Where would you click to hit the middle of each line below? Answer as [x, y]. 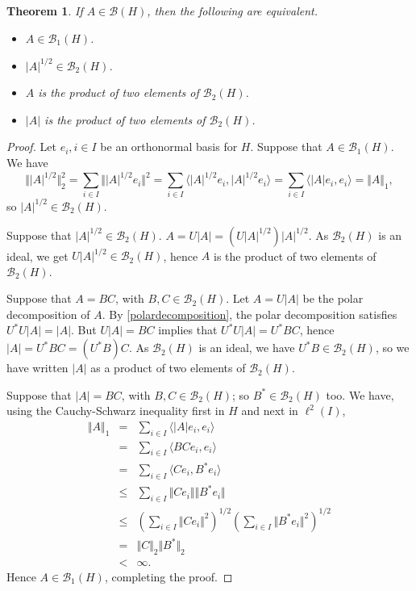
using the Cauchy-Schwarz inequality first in [116, 411]
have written [37, 368]
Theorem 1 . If [45, 10]
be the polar [333, 298]
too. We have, [360, 394]
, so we [392, 348]
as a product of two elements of [168, 368]
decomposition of [48, 314]
